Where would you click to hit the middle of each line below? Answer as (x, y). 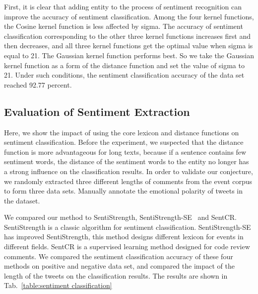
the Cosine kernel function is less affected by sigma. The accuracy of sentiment (124, 26)
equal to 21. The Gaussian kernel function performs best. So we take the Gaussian (129, 55)
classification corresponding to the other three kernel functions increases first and (128, 36)
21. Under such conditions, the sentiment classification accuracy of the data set (124, 75)
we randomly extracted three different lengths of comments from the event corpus (128, 181)
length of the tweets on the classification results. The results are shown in (116, 275)
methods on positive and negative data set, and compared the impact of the (119, 266)
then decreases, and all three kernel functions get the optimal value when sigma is (129, 46)
